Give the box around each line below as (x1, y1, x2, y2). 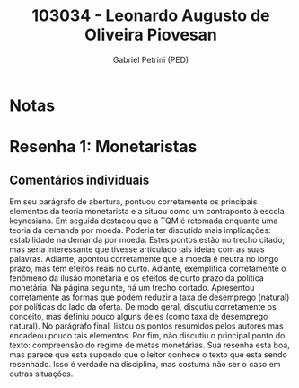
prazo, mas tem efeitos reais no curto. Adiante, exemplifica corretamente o (9, 263, 286, 274)
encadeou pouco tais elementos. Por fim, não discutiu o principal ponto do (9, 329, 286, 340)
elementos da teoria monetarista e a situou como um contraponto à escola (9, 205, 285, 216)
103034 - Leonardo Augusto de (31, 5, 271, 26)
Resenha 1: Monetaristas (9, 137, 198, 158)
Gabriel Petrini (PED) (112, 54, 189, 65)
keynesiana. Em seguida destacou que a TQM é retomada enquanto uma (9, 215, 278, 226)
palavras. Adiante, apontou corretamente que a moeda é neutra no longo (9, 253, 279, 264)
